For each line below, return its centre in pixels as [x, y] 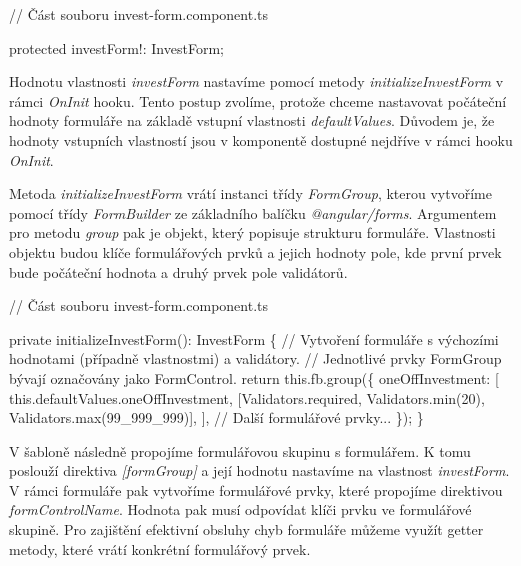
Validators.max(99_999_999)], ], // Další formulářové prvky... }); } [216, 417]
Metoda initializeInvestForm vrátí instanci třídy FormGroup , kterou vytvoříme [250, 193]
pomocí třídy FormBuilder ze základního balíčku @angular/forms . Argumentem [253, 212]
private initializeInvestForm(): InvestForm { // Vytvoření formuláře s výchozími [254, 338]
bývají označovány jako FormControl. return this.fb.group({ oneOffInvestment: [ [254, 377]
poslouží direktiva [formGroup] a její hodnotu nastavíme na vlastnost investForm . [259, 470]
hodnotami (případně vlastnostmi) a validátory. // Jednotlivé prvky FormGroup [255, 358]
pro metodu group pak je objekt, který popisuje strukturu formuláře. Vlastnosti [252, 232]
